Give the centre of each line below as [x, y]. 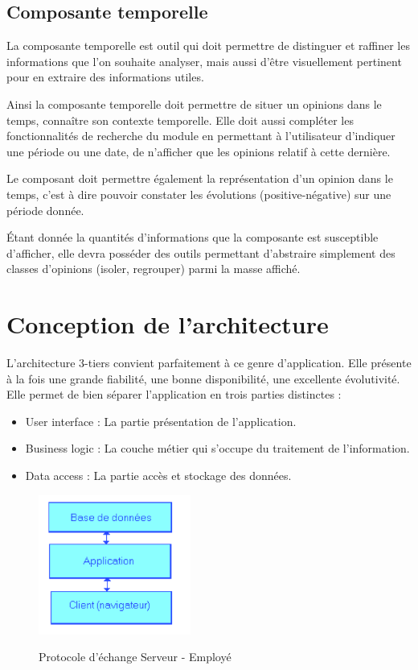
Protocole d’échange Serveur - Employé [135, 657]
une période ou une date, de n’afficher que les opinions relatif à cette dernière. [199, 151]
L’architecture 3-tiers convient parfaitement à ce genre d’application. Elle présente [209, 363]
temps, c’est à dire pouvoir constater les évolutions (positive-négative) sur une [199, 194]
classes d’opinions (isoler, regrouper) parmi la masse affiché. [154, 269]
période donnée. [45, 210]
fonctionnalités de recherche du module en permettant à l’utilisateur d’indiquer [201, 136]
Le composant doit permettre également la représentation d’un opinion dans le [200, 178]
